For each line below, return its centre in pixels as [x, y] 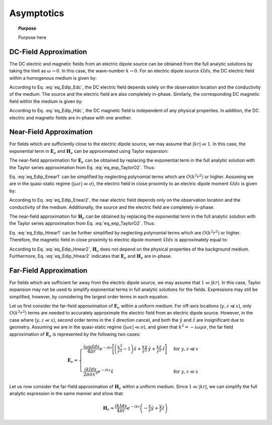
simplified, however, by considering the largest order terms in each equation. [89, 296]
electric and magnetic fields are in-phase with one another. [71, 117]
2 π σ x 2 [91, 374]
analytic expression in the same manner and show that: [66, 393]
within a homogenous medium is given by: [53, 78]
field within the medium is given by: [46, 101]
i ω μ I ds [92, 347]
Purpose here [32, 37]
